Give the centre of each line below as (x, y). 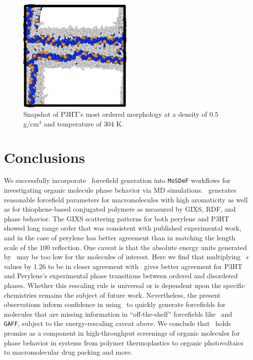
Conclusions (45, 157)
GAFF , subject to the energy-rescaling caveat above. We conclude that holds (117, 323)
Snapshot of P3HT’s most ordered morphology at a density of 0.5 (121, 114)
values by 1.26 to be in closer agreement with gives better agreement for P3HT (123, 266)
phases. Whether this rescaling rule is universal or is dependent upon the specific (125, 285)
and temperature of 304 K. (84, 123)
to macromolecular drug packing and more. (68, 352)
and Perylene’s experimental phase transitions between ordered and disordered (121, 276)
